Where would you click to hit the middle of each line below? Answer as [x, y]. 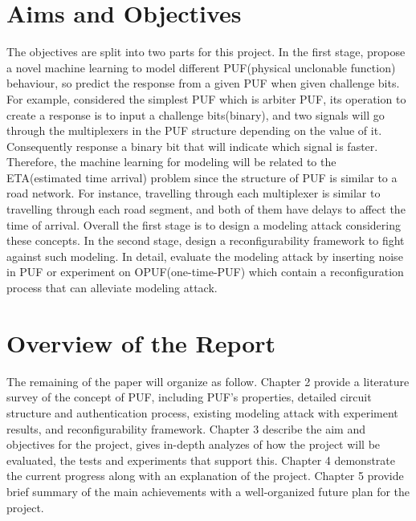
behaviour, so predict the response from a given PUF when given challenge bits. [203, 83]
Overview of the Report [141, 342]
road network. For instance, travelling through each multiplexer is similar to [194, 193]
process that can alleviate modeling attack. [112, 288]
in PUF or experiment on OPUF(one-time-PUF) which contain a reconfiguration [205, 272]
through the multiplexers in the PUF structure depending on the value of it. [194, 130]
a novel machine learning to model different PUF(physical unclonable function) [201, 67]
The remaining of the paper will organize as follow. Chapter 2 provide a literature [208, 381]
